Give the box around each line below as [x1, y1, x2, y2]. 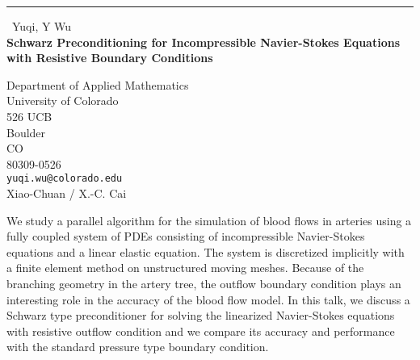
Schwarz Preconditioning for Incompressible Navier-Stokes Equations [6, 33, 401, 50]
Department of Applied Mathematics [6, 76, 189, 93]
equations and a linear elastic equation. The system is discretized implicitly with [6, 243, 405, 260]
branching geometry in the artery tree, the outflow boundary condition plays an [6, 274, 401, 291]
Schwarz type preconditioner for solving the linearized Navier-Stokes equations [6, 307, 395, 324]
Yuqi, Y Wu [12, 18, 72, 34]
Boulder [6, 123, 46, 140]
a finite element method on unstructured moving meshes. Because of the [6, 259, 364, 276]
